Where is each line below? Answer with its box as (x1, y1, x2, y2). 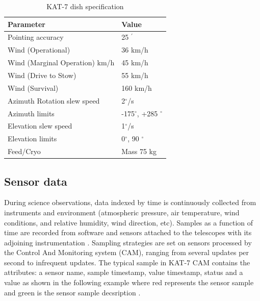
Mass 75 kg (121, 146, 157, 157)
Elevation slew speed (8, 120, 72, 131)
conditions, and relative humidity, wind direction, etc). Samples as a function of (4, 217, 253, 228)
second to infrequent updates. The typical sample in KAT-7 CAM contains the (4, 257, 250, 267)
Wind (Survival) (8, 82, 59, 93)
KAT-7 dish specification (46, 1, 124, 11)
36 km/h (121, 44, 148, 55)
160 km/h (121, 82, 152, 93)
